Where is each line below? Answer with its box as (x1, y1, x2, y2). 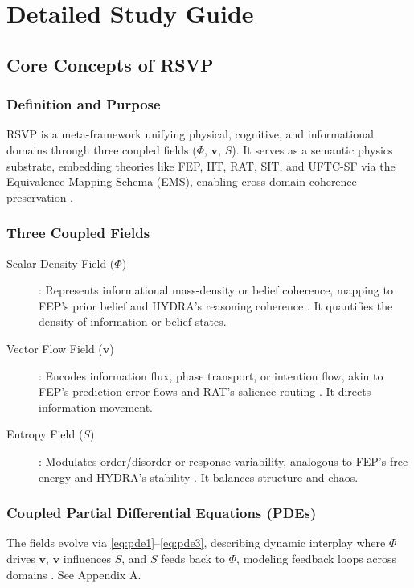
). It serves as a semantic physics (232, 141, 393, 158)
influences (63, 549, 111, 566)
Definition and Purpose (6, 94, 161, 114)
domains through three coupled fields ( (6, 141, 197, 158)
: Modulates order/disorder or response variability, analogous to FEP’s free (39, 452, 408, 469)
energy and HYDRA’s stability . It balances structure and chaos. (39, 468, 359, 485)
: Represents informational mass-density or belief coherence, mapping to (39, 282, 393, 298)
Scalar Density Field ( (6, 254, 115, 271)
